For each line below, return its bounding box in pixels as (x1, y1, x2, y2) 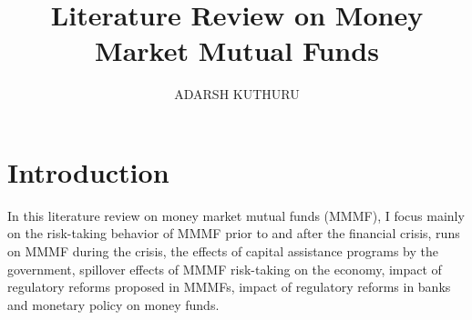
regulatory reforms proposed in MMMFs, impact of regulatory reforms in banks (7, 277, 451, 296)
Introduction (7, 153, 169, 190)
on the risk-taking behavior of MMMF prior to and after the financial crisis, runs (7, 224, 460, 243)
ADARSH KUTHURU (174, 85, 300, 104)
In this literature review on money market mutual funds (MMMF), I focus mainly (7, 205, 465, 225)
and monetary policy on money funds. (7, 295, 220, 314)
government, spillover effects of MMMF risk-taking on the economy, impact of (7, 259, 442, 278)
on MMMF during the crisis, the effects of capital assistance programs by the (7, 242, 438, 261)
